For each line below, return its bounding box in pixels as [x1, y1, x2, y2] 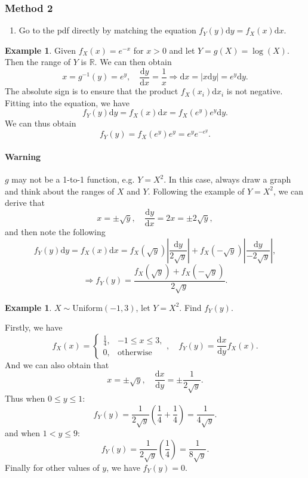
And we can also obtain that [5, 358, 109, 371]
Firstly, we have [5, 321, 63, 334]
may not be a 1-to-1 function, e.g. [11, 173, 135, 186]
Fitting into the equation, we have [5, 96, 130, 109]
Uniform [72, 304, 103, 313]
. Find [179, 301, 202, 313]
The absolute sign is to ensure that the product [5, 85, 178, 97]
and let [169, 44, 195, 56]
